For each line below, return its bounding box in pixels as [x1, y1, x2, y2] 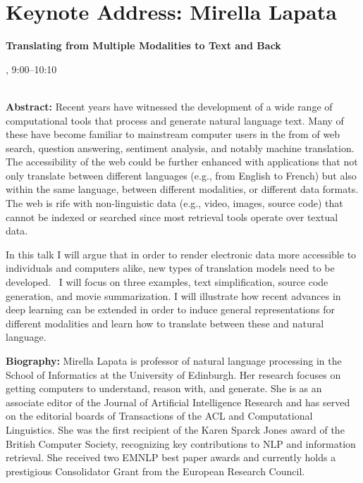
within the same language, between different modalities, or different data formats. [6, 182, 359, 196]
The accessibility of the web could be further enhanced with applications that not [6, 154, 358, 169]
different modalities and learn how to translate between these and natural [6, 315, 324, 330]
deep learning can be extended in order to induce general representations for [6, 302, 336, 317]
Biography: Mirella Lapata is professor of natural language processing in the [6, 353, 342, 368]
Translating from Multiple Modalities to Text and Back [6, 38, 281, 53]
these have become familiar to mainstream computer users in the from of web [6, 127, 340, 142]
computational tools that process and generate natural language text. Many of [6, 113, 344, 127]
